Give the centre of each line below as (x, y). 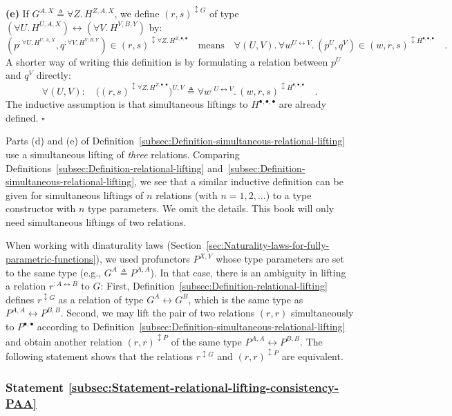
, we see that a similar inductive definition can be (239, 181)
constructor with (41, 208)
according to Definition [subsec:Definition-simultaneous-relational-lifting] (191, 327)
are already (302, 104)
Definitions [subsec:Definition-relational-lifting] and (114, 168)
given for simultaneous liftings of (75, 195)
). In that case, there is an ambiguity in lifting (248, 272)
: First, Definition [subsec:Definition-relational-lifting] (214, 286)
